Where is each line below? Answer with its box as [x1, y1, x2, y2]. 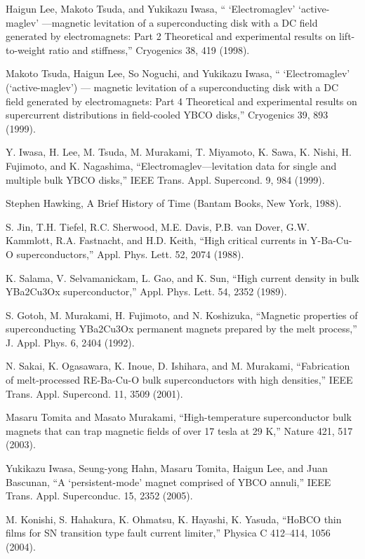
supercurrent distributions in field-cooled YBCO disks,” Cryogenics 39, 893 [6, 107, 328, 122]
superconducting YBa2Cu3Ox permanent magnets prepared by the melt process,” [6, 321, 357, 336]
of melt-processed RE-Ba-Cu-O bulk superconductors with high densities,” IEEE [6, 372, 353, 387]
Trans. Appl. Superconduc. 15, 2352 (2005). [6, 488, 193, 503]
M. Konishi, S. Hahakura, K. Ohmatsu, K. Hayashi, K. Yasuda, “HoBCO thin [6, 511, 342, 526]
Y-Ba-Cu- [310, 233, 352, 248]
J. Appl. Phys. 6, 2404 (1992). [6, 335, 135, 349]
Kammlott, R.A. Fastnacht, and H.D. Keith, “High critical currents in [6, 233, 307, 248]
